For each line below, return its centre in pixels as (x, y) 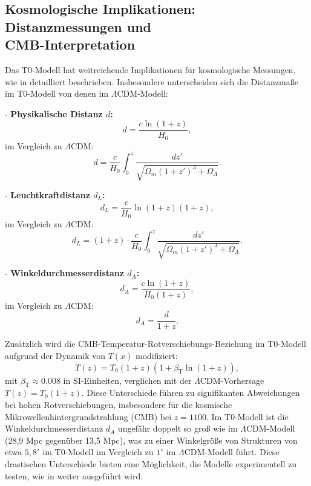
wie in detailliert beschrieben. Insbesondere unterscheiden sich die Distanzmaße (152, 81)
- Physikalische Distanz (54, 113)
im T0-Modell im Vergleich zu (98, 452)
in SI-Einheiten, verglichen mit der (127, 380)
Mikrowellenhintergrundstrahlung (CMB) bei (88, 416)
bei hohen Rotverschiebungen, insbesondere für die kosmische (119, 405)
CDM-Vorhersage (232, 380)
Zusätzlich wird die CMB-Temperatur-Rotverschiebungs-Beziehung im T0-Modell (155, 344)
